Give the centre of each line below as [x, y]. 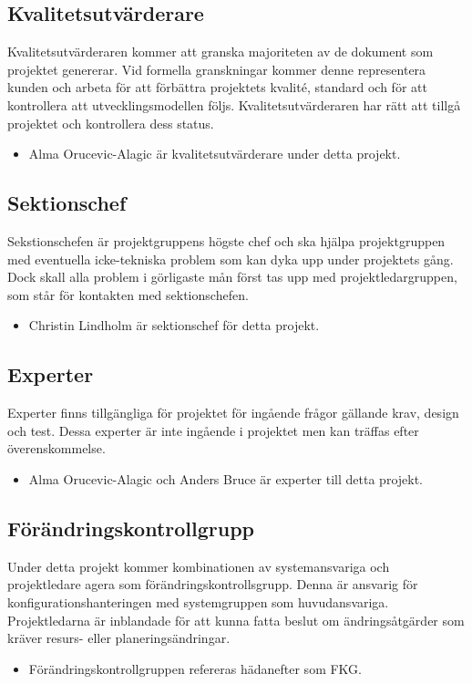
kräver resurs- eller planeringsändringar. [119, 638]
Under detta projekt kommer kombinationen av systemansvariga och [199, 566]
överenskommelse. [56, 448]
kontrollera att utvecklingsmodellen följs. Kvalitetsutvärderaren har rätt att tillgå [234, 104]
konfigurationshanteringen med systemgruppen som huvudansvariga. [198, 601]
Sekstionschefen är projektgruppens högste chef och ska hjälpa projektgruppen [226, 240]
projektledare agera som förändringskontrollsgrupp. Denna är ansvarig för [213, 584]
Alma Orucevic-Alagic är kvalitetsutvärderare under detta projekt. [215, 154]
